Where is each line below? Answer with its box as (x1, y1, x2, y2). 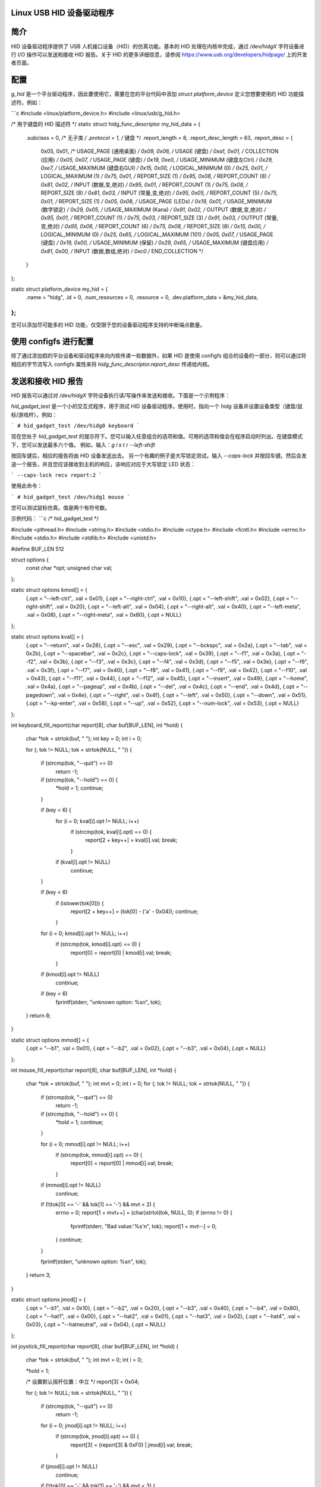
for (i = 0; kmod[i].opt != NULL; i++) (40, 930, 128, 937)
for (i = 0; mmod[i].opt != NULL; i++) (40, 1140, 130, 1147)
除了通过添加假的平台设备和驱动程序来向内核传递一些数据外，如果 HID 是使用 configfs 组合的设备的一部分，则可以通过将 (11, 352, 307, 359)
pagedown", (26, 691, 56, 698)
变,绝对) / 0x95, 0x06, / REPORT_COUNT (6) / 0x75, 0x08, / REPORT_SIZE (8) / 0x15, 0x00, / (40, 222, 266, 230)
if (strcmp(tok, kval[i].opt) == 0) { (70, 828, 152, 835)
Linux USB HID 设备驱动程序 (11, 8, 114, 18)
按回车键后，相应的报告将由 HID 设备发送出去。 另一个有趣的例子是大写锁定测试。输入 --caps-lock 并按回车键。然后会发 (11, 452, 307, 459)
